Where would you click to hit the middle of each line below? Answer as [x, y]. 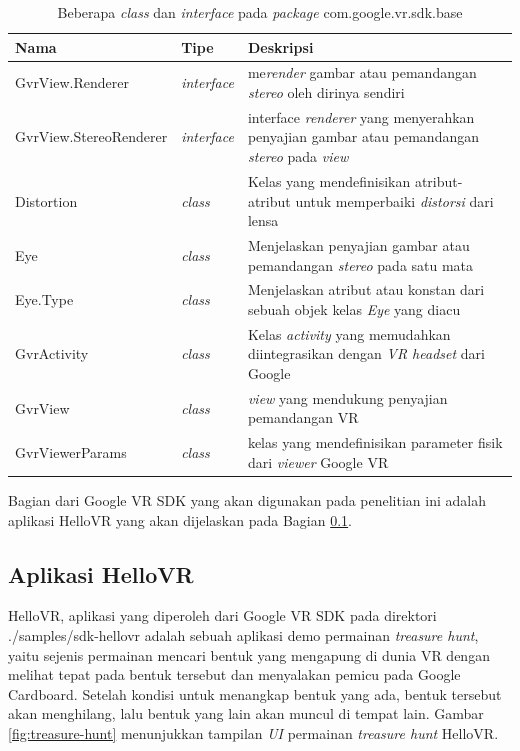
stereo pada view [298, 156]
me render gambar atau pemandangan [362, 72]
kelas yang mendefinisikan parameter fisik [375, 442]
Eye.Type [44, 299]
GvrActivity [52, 353]
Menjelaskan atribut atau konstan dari [366, 289]
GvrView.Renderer [72, 82]
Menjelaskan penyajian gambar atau [358, 244]
